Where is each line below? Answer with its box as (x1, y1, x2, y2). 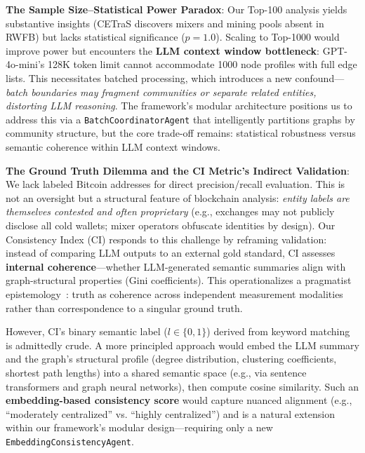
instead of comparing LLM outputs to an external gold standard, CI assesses (6, 245, 336, 260)
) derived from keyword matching (206, 324, 350, 339)
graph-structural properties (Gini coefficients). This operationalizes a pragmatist (6, 273, 352, 288)
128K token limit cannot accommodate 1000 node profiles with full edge (47, 57, 357, 72)
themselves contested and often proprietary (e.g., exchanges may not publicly (6, 204, 335, 219)
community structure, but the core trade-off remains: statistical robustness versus (6, 126, 356, 140)
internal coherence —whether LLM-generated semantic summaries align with (6, 259, 346, 273)
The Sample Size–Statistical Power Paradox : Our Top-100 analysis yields (6, 2, 347, 16)
